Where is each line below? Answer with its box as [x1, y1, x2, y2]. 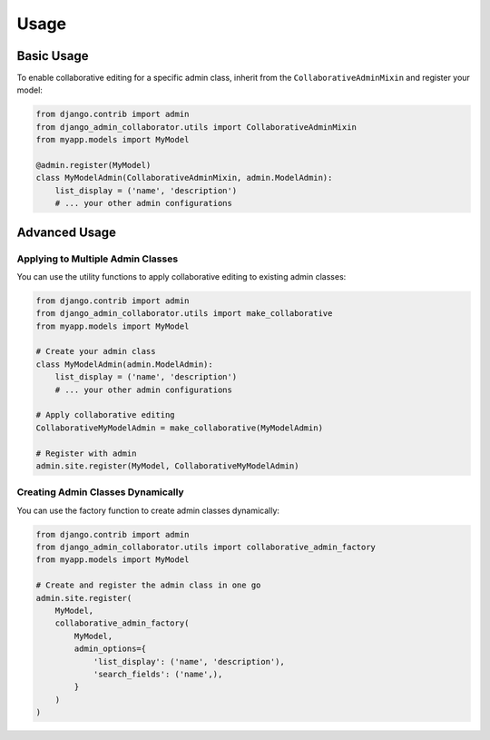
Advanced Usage [16, 224, 117, 240]
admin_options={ [73, 644, 147, 654]
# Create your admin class [35, 346, 156, 357]
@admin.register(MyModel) [35, 160, 152, 170]
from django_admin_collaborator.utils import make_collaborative [35, 309, 333, 319]
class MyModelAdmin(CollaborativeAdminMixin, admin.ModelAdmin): [35, 173, 333, 183]
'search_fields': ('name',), [93, 669, 223, 679]
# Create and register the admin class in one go [35, 580, 261, 590]
